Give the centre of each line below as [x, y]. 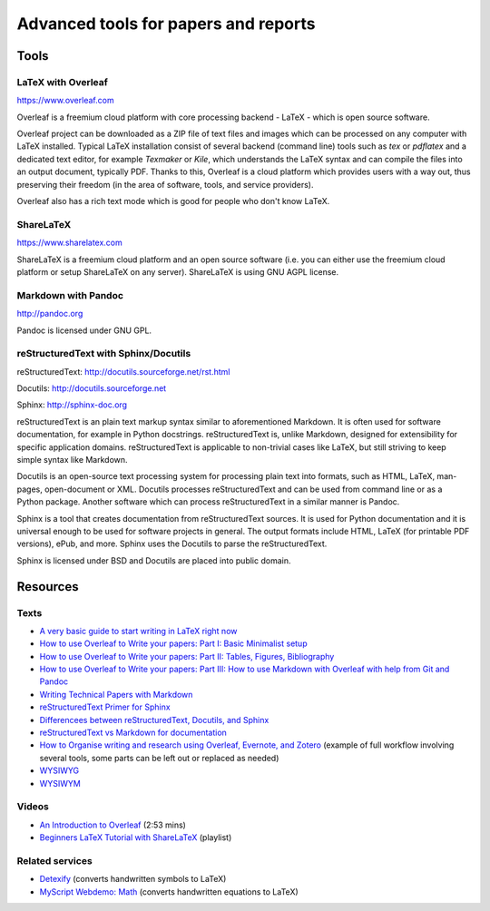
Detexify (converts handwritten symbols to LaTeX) [133, 879]
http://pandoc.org [50, 314]
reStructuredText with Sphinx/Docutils [104, 354]
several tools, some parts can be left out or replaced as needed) [159, 758]
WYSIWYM [60, 783]
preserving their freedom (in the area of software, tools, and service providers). [165, 184]
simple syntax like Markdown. [72, 459]
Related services [54, 860]
